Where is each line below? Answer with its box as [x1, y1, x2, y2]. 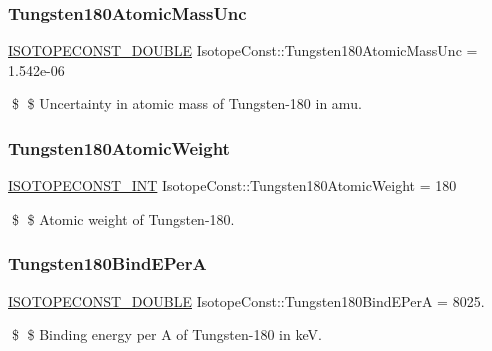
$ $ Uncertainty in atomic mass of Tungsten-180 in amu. [11, 93, 362, 114]
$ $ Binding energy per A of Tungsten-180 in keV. [11, 324, 322, 345]
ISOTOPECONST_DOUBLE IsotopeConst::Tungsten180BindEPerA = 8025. [8, 290, 485, 311]
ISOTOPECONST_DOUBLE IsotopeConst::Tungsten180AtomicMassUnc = [8, 40, 478, 61]
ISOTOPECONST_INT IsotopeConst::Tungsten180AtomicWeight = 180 [8, 175, 457, 196]
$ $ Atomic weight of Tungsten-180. [11, 208, 235, 229]
